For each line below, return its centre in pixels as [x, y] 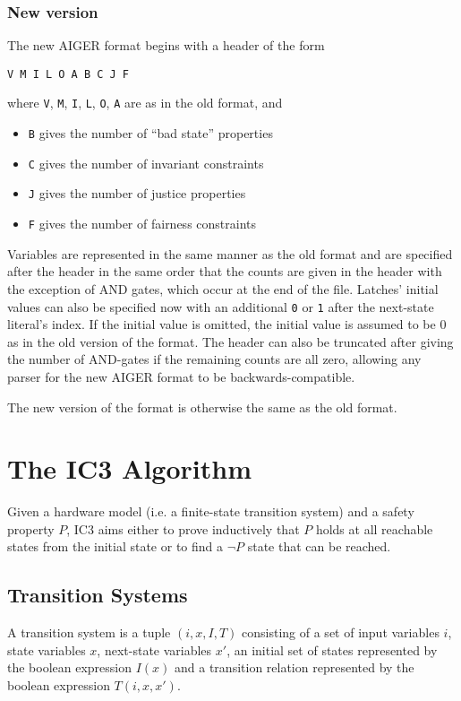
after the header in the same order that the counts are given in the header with [225, 271]
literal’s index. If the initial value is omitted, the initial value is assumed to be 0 [227, 324]
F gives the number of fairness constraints [142, 224]
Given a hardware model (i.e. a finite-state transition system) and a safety [211, 511]
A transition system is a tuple [89, 632]
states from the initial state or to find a [115, 546]
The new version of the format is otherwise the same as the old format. [202, 407]
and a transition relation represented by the [295, 667]
